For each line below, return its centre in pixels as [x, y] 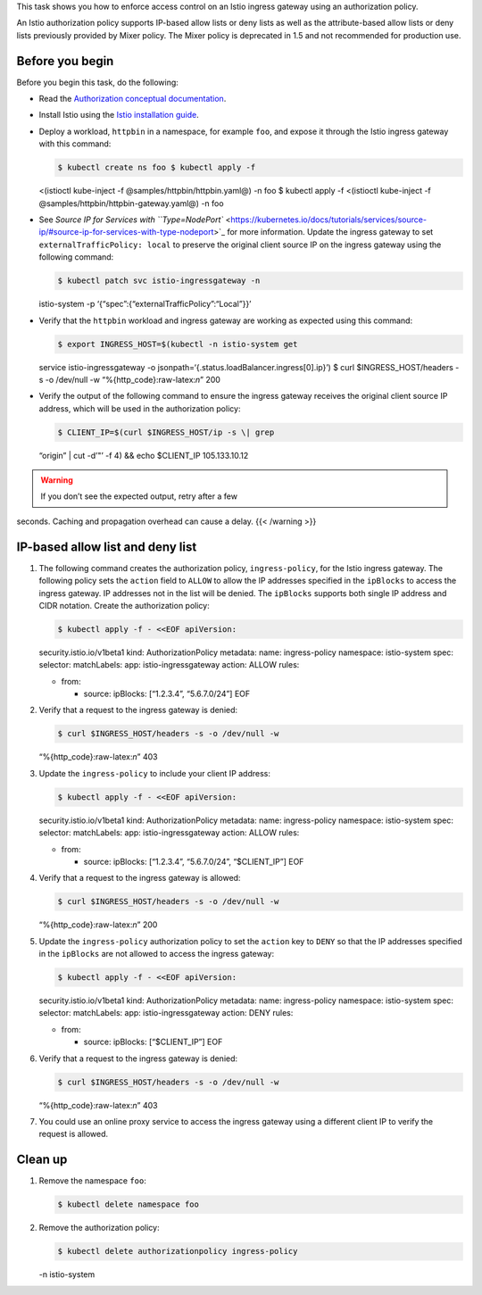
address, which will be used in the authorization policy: [140, 408]
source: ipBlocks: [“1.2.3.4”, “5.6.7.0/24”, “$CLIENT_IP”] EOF [194, 861]
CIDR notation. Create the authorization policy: [124, 605]
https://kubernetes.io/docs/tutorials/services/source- [329, 220]
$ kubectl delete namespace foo [129, 1204]
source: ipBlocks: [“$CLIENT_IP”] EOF [153, 1042]
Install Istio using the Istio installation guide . [119, 115]
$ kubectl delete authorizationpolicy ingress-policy [178, 1251]
